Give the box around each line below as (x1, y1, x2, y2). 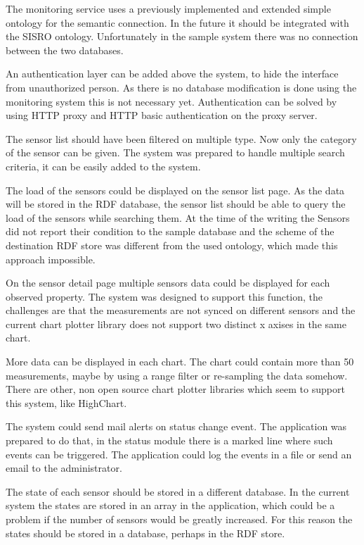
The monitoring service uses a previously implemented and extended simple (6, 1, 331, 15)
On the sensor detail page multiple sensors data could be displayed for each (6, 275, 330, 290)
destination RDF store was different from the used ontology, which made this (6, 237, 338, 252)
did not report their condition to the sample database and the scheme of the (6, 224, 334, 239)
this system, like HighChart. (6, 395, 127, 410)
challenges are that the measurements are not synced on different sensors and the (6, 303, 356, 318)
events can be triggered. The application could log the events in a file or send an (6, 446, 352, 461)
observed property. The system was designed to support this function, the (6, 289, 323, 303)
